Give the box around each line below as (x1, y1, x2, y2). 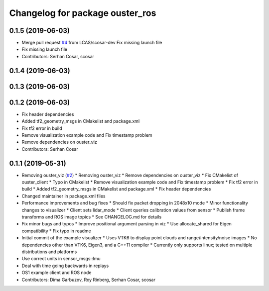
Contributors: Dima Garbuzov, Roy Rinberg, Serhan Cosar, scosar (21, 277, 155, 283)
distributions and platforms (21, 249, 77, 255)
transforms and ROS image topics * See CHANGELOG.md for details (21, 214, 162, 220)
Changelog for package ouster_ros (9, 7, 156, 18)
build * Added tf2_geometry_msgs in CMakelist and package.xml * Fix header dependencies (21, 186, 211, 192)
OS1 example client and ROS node (21, 270, 92, 276)
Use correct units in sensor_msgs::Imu (21, 256, 101, 262)
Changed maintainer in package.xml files (21, 193, 106, 199)
